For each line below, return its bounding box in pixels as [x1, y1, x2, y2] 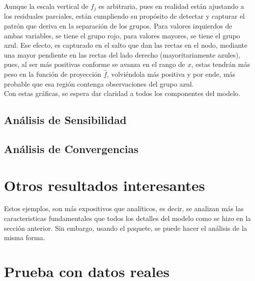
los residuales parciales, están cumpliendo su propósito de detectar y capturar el [4, 11, 245, 21]
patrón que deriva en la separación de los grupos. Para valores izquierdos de [4, 21, 232, 31]
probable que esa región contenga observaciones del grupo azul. [4, 78, 194, 89]
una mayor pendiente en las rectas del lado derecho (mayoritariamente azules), [4, 49, 241, 60]
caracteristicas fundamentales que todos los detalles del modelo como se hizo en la [4, 213, 251, 223]
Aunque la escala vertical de [4, 1, 88, 11]
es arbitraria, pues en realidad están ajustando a [98, 1, 244, 11]
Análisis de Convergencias [4, 141, 139, 156]
